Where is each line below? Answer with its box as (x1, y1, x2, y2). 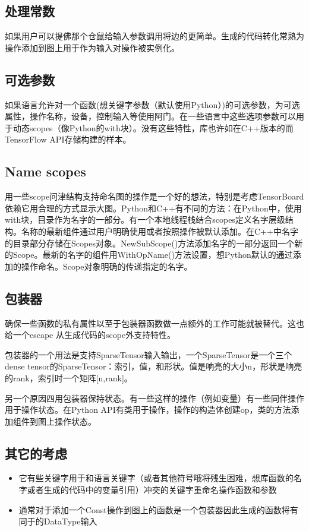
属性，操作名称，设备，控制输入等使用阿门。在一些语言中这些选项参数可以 (5, 110, 296, 122)
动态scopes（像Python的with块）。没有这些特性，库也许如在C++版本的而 (12, 121, 294, 134)
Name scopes (5, 162, 86, 181)
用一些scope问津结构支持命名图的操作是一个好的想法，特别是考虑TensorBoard (5, 190, 304, 203)
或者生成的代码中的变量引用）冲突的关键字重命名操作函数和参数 (27, 483, 277, 496)
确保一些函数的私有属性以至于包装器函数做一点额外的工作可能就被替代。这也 (5, 317, 304, 329)
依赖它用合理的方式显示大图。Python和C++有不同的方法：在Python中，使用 (5, 201, 302, 214)
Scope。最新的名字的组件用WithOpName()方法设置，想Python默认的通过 (12, 248, 293, 261)
